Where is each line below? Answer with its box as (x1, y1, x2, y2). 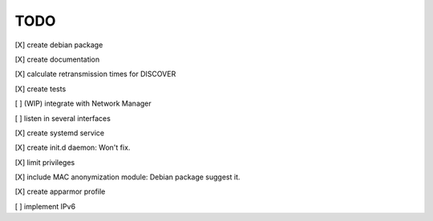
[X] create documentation (14, 54, 100, 64)
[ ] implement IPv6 (14, 201, 76, 211)
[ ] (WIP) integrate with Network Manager (14, 98, 152, 108)
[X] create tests (14, 84, 67, 94)
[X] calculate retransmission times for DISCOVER (14, 69, 176, 79)
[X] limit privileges (14, 157, 75, 167)
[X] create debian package (14, 40, 103, 50)
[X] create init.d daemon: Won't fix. (14, 143, 131, 152)
